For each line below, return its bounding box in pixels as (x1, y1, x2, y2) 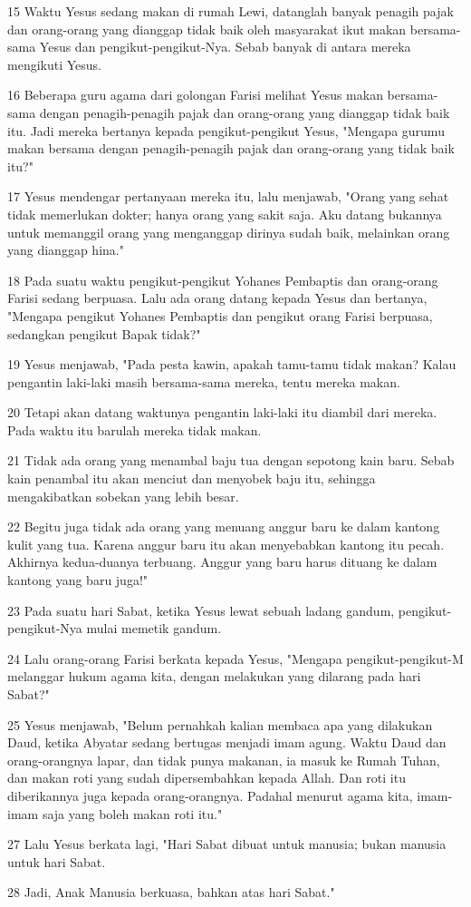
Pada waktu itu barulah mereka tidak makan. (7, 420, 262, 439)
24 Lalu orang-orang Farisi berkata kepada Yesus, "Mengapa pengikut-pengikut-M (7, 649, 464, 668)
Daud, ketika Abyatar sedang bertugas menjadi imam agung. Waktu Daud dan (7, 733, 447, 752)
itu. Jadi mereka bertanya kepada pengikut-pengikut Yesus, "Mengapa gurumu (7, 121, 445, 140)
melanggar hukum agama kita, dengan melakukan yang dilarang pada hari (7, 667, 421, 686)
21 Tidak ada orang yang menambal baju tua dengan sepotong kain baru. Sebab (7, 451, 455, 470)
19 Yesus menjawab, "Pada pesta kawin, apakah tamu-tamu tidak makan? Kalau (7, 355, 457, 374)
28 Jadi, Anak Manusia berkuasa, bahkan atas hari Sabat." (7, 883, 335, 902)
